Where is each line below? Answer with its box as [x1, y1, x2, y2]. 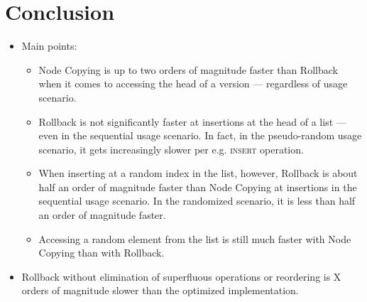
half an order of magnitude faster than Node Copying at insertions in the [38, 179, 357, 194]
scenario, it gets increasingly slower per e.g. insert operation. [38, 141, 304, 156]
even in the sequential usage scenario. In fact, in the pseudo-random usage [38, 128, 362, 143]
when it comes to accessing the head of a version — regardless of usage [38, 76, 348, 91]
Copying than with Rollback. [38, 245, 165, 260]
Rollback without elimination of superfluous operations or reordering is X [21, 269, 341, 284]
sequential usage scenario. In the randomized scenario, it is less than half [38, 193, 356, 208]
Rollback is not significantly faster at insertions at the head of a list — [38, 114, 346, 129]
